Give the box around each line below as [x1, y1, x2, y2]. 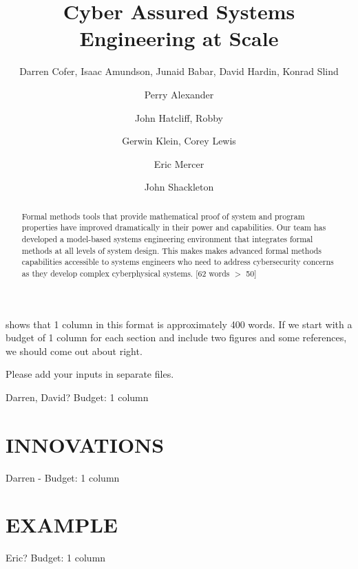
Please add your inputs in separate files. [6, 367, 174, 381]
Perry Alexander [144, 87, 214, 101]
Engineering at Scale [79, 24, 279, 52]
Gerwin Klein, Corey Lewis [122, 133, 236, 148]
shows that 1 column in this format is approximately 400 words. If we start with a [6, 316, 352, 331]
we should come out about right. [6, 343, 143, 358]
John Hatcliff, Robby [135, 110, 223, 125]
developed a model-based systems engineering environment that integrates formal [21, 233, 313, 244]
